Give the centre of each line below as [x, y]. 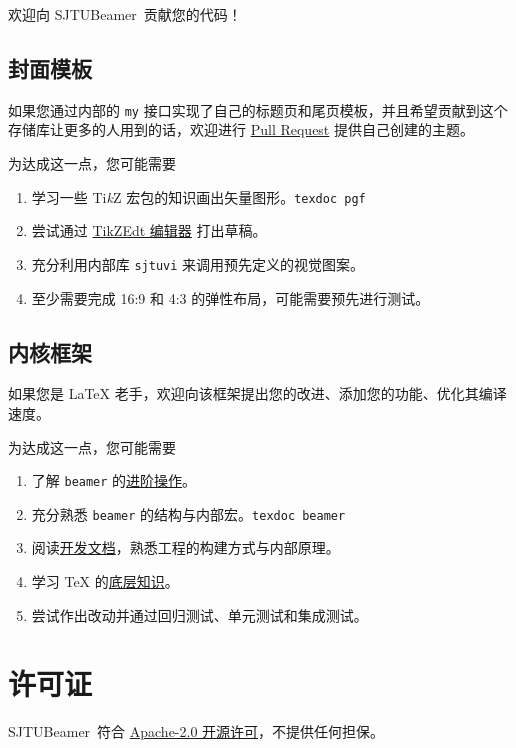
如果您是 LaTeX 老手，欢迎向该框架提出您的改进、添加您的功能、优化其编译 [257, 393]
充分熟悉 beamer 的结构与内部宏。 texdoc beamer [188, 513]
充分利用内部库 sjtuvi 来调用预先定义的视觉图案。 [198, 263]
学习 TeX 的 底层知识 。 [105, 581]
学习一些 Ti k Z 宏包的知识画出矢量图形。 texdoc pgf [198, 196]
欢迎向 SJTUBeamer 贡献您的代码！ [125, 14]
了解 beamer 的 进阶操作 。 [114, 480]
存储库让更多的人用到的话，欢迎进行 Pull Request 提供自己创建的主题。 [241, 129]
